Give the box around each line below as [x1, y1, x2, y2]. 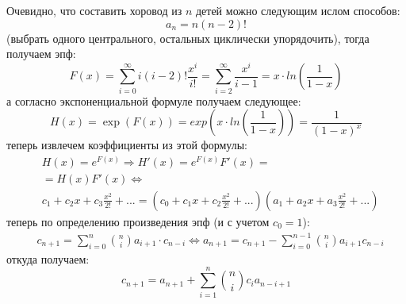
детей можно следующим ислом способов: [195, 2, 400, 18]
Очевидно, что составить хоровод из [6, 2, 182, 18]
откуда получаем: [6, 250, 90, 267]
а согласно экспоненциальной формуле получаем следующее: [6, 92, 301, 109]
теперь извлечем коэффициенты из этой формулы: [6, 137, 247, 153]
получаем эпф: [6, 45, 76, 62]
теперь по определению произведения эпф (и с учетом [6, 213, 270, 229]
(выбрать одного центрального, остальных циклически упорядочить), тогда [6, 29, 370, 46]
